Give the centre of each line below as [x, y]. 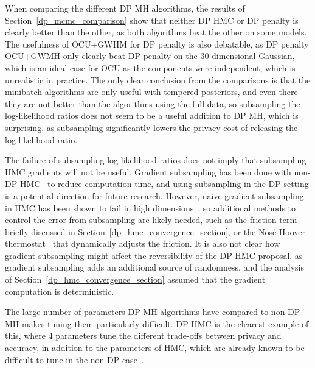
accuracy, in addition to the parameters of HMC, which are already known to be [155, 348]
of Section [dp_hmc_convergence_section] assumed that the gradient [135, 279]
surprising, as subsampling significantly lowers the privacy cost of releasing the [151, 127]
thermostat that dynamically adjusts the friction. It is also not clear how [143, 243]
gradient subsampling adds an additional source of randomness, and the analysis [154, 267]
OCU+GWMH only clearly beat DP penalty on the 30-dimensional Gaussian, [150, 56]
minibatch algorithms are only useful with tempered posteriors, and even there [151, 92]
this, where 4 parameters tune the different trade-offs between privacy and [143, 335]
